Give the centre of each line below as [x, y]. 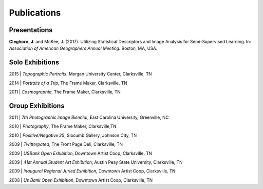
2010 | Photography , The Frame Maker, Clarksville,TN [63, 126]
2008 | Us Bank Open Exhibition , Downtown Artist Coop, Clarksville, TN [81, 180]
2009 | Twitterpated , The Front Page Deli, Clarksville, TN [66, 144]
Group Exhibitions [37, 105]
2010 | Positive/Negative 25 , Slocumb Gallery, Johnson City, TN [73, 135]
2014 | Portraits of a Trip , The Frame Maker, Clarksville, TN [68, 83]
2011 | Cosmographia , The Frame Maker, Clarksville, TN [65, 92]
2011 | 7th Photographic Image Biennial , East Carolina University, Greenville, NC [89, 117]
